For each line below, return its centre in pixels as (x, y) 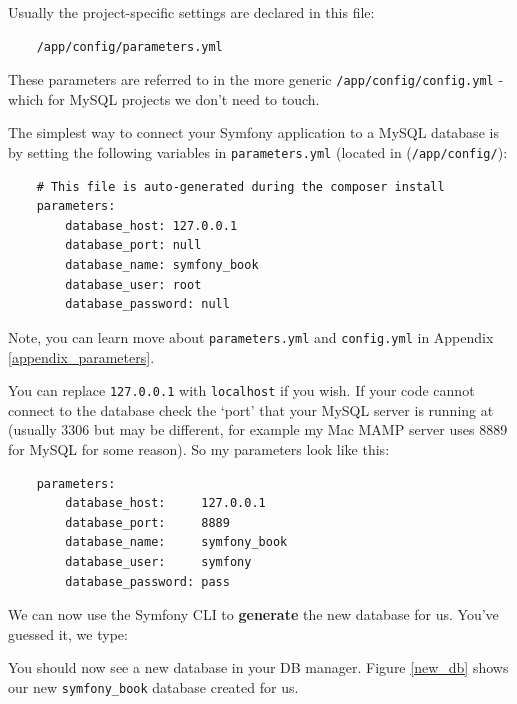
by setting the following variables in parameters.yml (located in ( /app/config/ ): (258, 152)
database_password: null (147, 304)
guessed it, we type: (68, 633)
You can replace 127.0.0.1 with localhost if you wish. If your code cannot (241, 390)
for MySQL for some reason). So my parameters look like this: (199, 448)
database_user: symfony (158, 561)
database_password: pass (147, 581)
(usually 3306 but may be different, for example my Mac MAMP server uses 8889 (258, 429)
